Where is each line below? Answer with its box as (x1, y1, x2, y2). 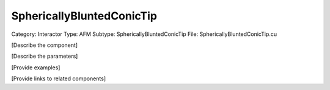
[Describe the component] (11, 41, 78, 49)
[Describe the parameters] (11, 52, 78, 60)
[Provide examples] (11, 64, 61, 71)
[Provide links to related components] (11, 75, 106, 82)
